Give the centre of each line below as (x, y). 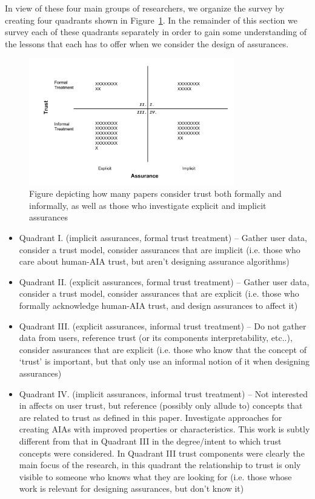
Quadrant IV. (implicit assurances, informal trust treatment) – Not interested (164, 393)
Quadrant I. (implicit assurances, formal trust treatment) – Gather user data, (163, 238)
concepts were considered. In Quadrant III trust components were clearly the (162, 453)
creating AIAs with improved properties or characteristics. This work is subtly (164, 429)
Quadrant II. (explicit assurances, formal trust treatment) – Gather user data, (164, 281)
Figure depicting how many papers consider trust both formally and (155, 193)
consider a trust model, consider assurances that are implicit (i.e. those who (160, 249)
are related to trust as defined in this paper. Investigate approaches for (151, 417)
